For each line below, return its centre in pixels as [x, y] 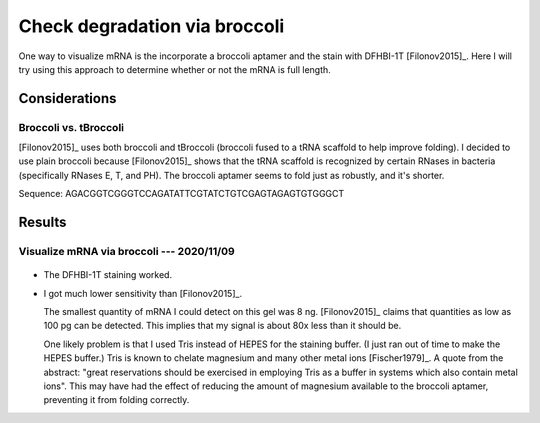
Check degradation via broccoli [151, 26]
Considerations [67, 98]
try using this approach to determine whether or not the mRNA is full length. [175, 69]
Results [42, 222]
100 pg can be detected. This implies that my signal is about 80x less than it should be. [222, 326]
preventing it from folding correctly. [116, 400]
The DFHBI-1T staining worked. [108, 275]
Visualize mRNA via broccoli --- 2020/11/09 [126, 252]
